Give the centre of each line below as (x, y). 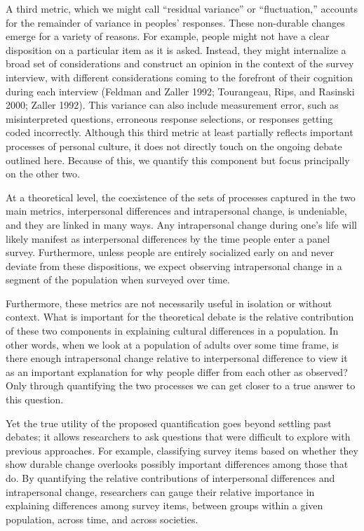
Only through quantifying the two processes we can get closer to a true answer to (181, 385)
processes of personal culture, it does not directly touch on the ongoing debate (174, 146)
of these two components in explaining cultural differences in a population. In (172, 331)
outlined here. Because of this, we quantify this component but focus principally (178, 160)
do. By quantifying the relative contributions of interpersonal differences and (170, 478)
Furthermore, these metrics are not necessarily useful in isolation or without (169, 303)
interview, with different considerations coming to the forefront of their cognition (180, 77)
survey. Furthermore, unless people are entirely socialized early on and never (170, 252)
